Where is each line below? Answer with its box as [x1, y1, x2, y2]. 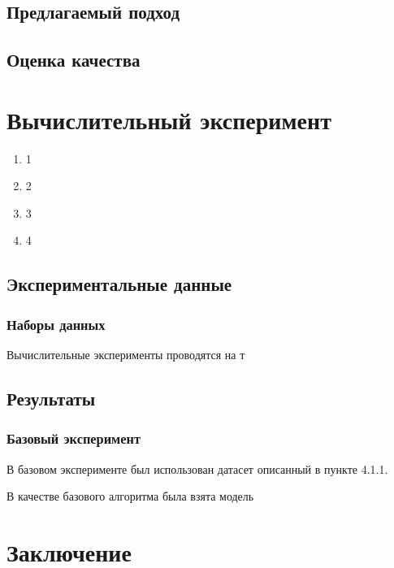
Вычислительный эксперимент [6, 102, 331, 136]
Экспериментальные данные [6, 271, 232, 297]
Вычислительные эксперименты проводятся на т [6, 346, 245, 363]
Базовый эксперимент [6, 428, 141, 449]
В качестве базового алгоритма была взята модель [6, 488, 254, 505]
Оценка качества [6, 47, 141, 72]
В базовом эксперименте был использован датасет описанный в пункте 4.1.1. [6, 460, 388, 477]
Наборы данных [6, 314, 106, 334]
